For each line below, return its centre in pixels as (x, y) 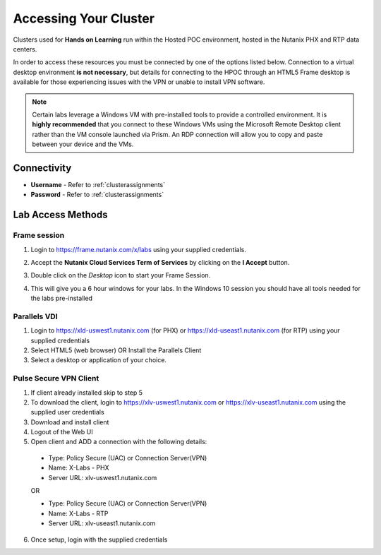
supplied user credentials (68, 412)
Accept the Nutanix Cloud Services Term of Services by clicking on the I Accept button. (160, 262)
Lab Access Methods (60, 215)
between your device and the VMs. (83, 144)
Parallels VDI (35, 316)
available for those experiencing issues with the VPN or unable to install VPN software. (139, 82)
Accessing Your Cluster (84, 18)
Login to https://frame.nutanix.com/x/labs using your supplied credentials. (138, 249)
